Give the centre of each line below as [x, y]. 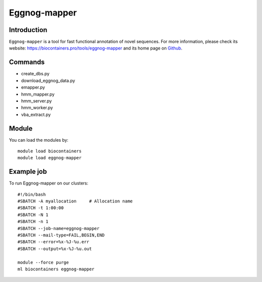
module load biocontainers [50, 151]
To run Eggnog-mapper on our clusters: [49, 183]
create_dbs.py [35, 74]
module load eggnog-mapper [50, 158]
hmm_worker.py [37, 108]
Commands [27, 62]
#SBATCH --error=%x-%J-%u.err [54, 242]
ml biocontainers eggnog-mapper [56, 269]
